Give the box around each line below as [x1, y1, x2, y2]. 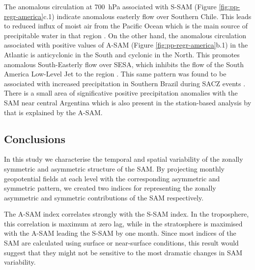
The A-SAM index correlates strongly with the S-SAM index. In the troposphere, [4, 209, 249, 219]
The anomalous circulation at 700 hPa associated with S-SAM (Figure [4, 1, 217, 11]
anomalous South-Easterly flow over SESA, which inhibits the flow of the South [4, 59, 244, 69]
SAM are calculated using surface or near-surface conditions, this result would [4, 238, 239, 248]
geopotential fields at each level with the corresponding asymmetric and [4, 173, 220, 183]
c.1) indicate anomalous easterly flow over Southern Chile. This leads [43, 11, 252, 21]
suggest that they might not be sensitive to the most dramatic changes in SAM [4, 247, 243, 257]
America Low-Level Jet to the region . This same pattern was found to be [4, 69, 227, 79]
